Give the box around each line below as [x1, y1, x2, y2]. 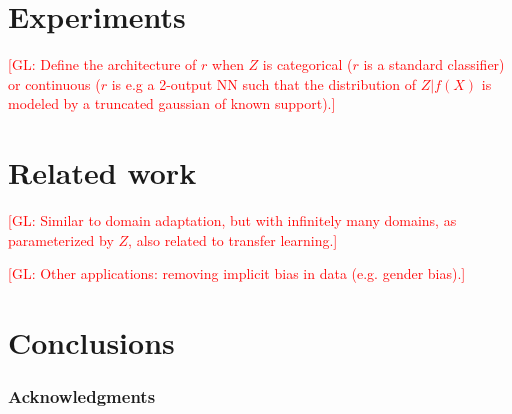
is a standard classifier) [363, 54, 505, 75]
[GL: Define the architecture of [8, 54, 197, 75]
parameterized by [8, 229, 114, 250]
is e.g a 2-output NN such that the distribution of [111, 73, 417, 94]
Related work [8, 152, 197, 193]
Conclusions [8, 322, 175, 362]
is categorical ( [262, 54, 353, 75]
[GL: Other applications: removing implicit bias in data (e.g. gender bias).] [8, 263, 466, 284]
